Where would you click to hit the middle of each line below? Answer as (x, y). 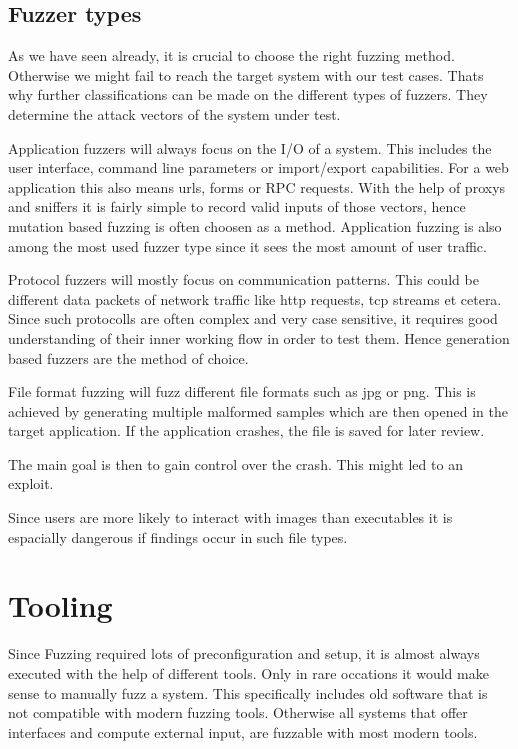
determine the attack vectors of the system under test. (174, 113)
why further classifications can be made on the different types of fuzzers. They (248, 94)
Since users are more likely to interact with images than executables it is (230, 517)
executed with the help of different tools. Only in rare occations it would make (248, 672)
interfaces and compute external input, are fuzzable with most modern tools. (243, 731)
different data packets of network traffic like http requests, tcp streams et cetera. (255, 298)
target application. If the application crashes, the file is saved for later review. (246, 430)
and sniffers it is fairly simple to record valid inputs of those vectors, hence (237, 206)
